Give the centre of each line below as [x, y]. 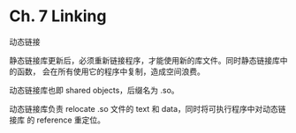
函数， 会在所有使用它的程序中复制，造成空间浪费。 [110, 71]
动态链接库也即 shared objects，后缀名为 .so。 [94, 90]
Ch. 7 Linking [58, 16]
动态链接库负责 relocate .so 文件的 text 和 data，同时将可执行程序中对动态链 [148, 108]
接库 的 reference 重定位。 [57, 120]
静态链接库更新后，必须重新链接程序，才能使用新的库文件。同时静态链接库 [144, 60]
